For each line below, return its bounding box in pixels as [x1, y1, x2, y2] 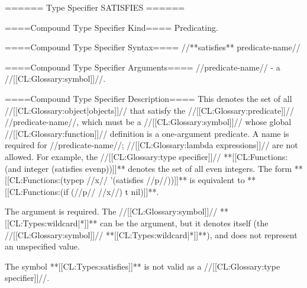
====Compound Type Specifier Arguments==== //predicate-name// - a [5, 60, 280, 73]
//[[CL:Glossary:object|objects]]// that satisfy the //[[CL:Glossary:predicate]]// [5, 104, 294, 116]
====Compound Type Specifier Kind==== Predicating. [5, 21, 218, 33]
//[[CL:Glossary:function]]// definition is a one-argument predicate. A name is [5, 127, 289, 139]
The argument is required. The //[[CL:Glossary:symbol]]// [5, 205, 218, 217]
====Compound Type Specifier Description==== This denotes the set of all [5, 92, 292, 104]
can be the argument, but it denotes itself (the [99, 216, 269, 229]
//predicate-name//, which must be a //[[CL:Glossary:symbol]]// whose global [5, 116, 292, 128]
